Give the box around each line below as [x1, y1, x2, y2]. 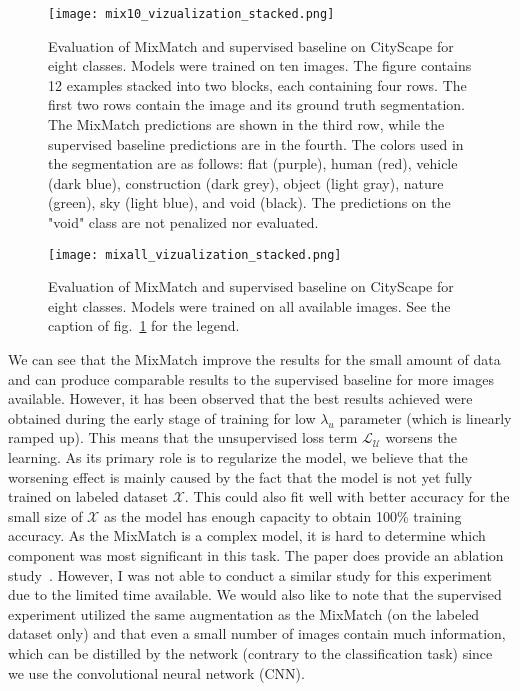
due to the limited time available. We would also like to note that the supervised [8, 584, 502, 605]
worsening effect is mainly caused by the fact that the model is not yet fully [8, 466, 473, 487]
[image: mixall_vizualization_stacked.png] [48, 247, 342, 262]
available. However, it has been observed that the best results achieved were [8, 388, 473, 409]
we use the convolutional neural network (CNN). [8, 662, 305, 683]
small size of [8, 505, 83, 526]
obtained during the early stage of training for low [8, 407, 316, 428]
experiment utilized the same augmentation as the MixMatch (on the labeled [8, 603, 480, 624]
